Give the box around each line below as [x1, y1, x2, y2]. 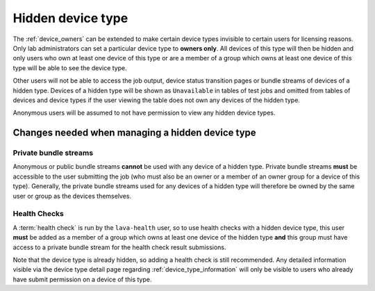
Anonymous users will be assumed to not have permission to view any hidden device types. [12, 108, 276, 117]
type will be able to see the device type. [12, 63, 128, 72]
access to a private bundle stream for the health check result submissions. [12, 243, 226, 251]
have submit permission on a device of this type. [12, 275, 152, 283]
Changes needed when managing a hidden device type [12, 127, 256, 139]
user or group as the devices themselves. [12, 192, 132, 200]
